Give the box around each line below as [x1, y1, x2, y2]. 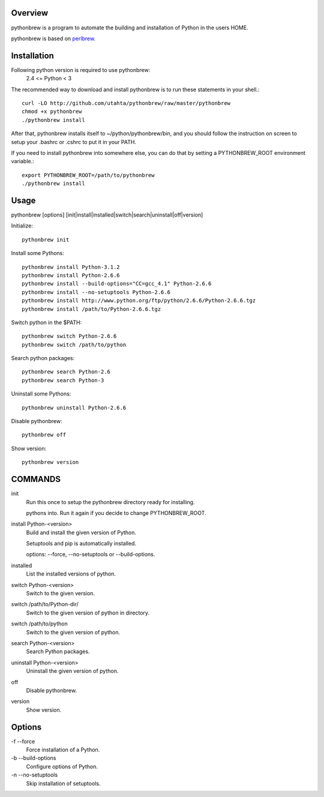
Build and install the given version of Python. [26, 529, 137, 536]
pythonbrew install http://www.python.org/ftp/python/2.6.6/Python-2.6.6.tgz [22, 297, 256, 304]
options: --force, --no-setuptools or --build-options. [26, 551, 155, 558]
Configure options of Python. [26, 763, 98, 770]
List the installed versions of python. [26, 570, 116, 577]
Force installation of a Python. [26, 746, 100, 753]
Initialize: [11, 222, 33, 229]
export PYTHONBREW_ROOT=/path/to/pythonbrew [22, 172, 155, 178]
